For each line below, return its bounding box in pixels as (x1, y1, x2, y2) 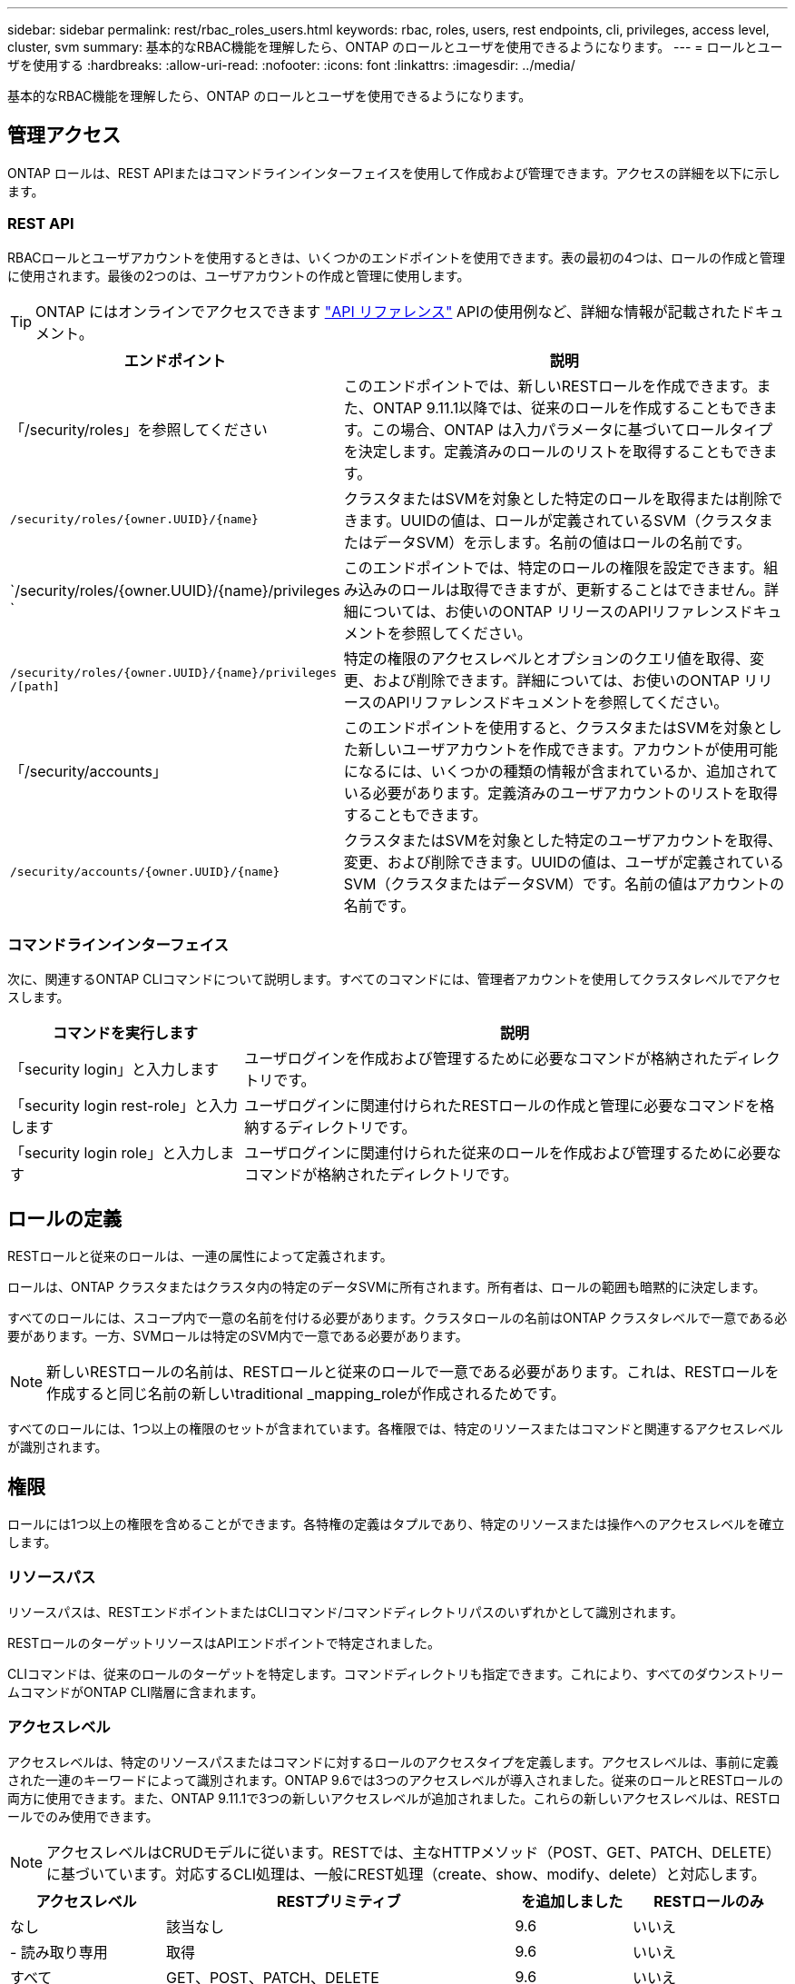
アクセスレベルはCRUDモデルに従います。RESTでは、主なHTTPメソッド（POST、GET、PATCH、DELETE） (46, 1842, 781, 1861)
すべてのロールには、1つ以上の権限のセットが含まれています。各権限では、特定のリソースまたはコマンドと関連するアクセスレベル (7, 1421, 783, 1437)
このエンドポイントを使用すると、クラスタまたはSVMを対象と (343, 718, 768, 737)
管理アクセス (7, 124, 121, 147)
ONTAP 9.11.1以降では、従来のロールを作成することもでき (372, 398, 763, 417)
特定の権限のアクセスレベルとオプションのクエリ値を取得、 (343, 649, 750, 668)
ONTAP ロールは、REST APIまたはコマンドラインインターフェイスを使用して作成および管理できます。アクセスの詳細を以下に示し (7, 164, 780, 181)
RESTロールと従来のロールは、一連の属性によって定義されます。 (7, 1248, 393, 1265)
